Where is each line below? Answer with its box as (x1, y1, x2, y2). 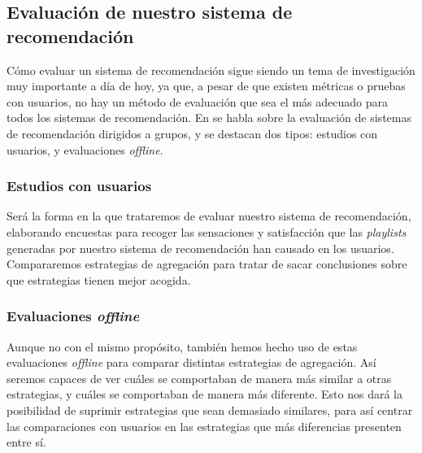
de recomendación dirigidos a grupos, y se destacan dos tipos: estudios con (7, 124, 378, 142)
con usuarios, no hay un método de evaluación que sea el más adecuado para (7, 93, 388, 110)
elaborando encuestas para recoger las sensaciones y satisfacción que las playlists (7, 223, 407, 240)
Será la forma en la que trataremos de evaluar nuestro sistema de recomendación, (7, 207, 411, 224)
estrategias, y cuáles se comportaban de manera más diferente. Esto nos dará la (7, 385, 402, 403)
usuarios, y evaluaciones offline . (7, 141, 163, 158)
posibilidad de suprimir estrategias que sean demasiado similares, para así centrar (7, 401, 413, 418)
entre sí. (7, 433, 46, 451)
